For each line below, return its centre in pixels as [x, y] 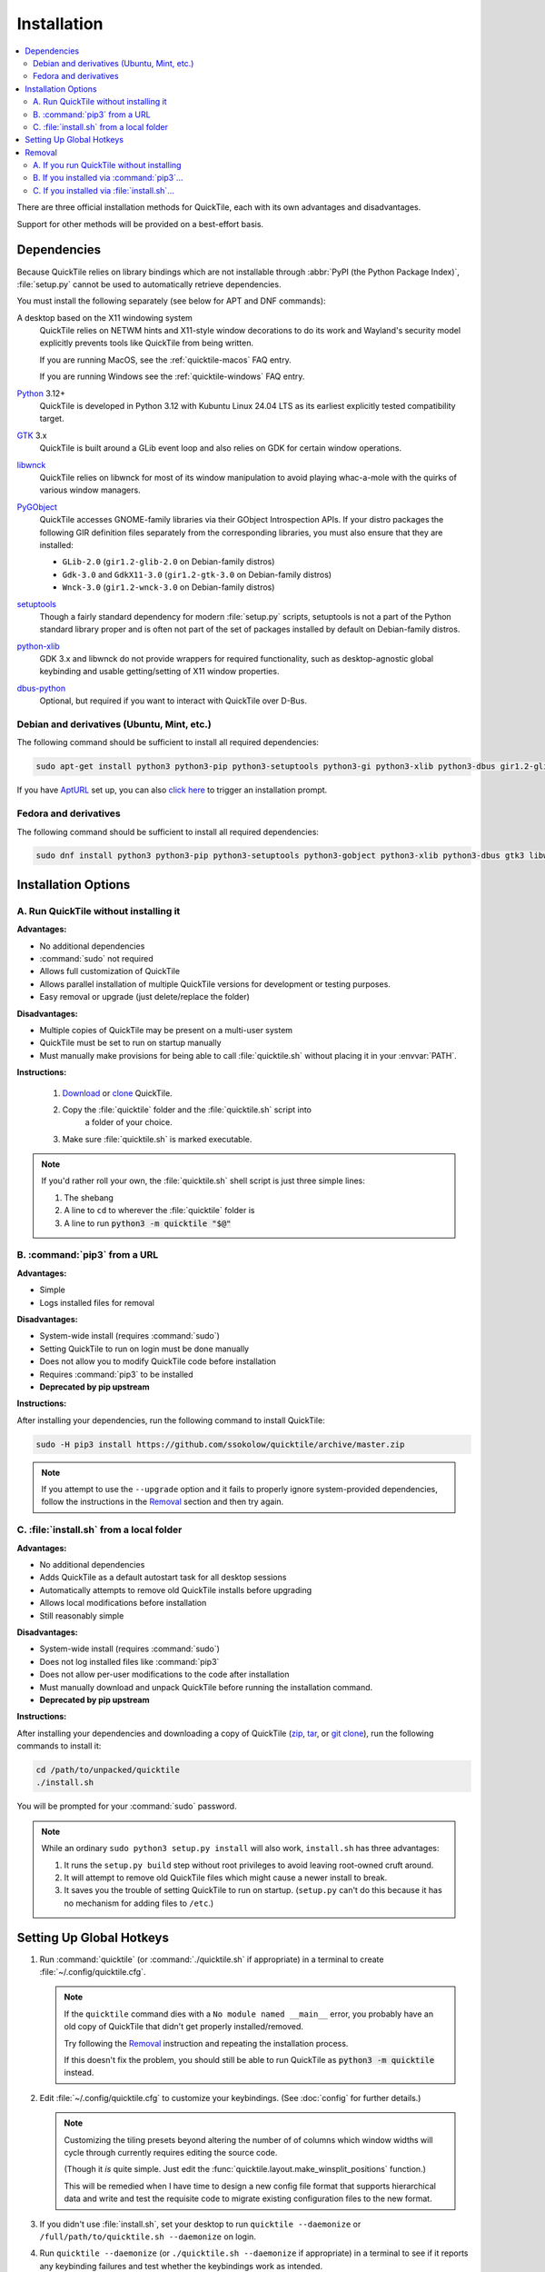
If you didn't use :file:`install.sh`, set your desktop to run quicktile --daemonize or [200, 2224]
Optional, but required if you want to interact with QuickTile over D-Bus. [173, 701]
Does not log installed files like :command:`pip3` [129, 1661]
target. [52, 419]
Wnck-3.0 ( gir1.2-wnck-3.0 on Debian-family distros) [168, 587]
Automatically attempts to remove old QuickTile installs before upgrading [176, 1589]
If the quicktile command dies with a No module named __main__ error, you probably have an [249, 2014]
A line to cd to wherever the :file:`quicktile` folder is [159, 1211]
